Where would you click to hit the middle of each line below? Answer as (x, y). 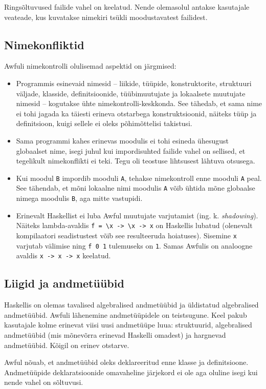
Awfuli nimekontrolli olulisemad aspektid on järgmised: (90, 66)
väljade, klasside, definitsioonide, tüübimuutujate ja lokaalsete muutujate (131, 93)
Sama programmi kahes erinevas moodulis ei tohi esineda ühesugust (122, 140)
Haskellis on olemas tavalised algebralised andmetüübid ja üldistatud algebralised (131, 305)
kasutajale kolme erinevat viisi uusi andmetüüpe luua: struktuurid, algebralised (128, 325)
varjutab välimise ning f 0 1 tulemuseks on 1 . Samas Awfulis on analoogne (134, 245)
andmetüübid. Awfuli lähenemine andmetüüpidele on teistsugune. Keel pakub (126, 314)
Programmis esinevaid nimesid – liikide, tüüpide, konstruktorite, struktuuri (134, 83)
